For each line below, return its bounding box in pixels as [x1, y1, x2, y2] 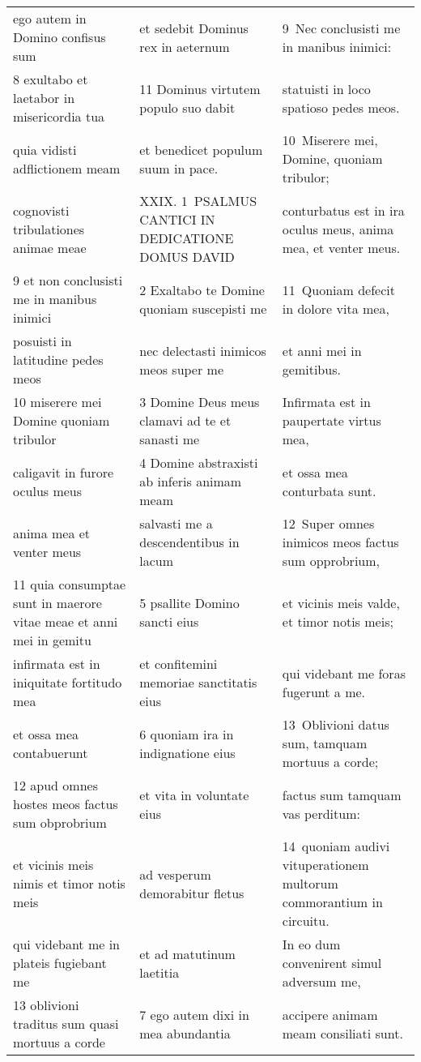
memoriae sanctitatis [139, 673, 257, 692]
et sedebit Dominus [139, 18, 249, 37]
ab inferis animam [139, 472, 242, 490]
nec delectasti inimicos [139, 340, 266, 360]
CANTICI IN [139, 210, 215, 229]
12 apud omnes [13, 776, 98, 794]
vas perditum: [282, 803, 360, 823]
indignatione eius [139, 743, 236, 762]
